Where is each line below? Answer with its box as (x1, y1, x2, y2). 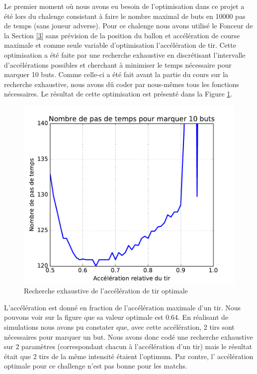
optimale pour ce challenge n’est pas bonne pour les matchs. (4, 361, 187, 371)
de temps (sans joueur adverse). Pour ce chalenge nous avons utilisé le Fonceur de (4, 20, 253, 31)
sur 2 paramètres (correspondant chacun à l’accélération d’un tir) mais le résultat (4, 341, 252, 352)
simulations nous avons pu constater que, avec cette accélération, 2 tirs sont (4, 321, 235, 332)
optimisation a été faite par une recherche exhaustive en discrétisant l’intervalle (4, 49, 246, 60)
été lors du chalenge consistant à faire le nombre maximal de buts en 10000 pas (4, 10, 246, 21)
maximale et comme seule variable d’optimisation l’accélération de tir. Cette (4, 40, 236, 50)
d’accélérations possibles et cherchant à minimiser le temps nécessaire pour (4, 59, 232, 70)
